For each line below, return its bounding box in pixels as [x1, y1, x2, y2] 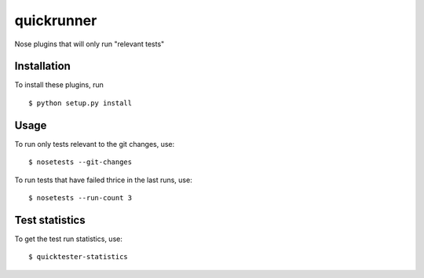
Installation [14, 60, 71, 73]
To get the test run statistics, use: [14, 234, 123, 243]
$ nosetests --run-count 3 [28, 193, 133, 202]
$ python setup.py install [28, 98, 133, 108]
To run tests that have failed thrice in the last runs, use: [14, 175, 192, 185]
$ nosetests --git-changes [28, 158, 133, 166]
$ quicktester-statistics [28, 252, 129, 262]
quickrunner [14, 12, 97, 29]
